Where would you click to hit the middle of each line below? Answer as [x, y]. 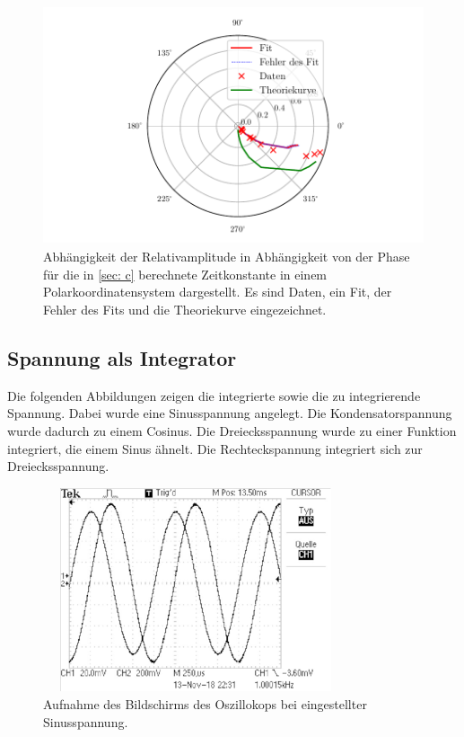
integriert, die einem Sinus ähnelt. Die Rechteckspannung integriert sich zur [215, 448]
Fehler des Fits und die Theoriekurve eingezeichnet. [185, 309]
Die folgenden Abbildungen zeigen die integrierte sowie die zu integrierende [214, 395]
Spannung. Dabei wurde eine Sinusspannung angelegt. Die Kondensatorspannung [230, 413]
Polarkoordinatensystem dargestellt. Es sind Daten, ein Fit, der [218, 292]
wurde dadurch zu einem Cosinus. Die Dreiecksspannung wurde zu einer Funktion [232, 430]
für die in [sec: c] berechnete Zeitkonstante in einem [185, 274]
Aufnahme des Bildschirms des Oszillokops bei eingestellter [205, 704]
